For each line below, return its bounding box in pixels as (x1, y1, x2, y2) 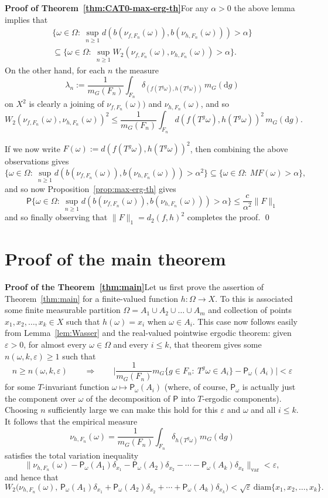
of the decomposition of (86, 392, 170, 404)
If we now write (5, 142, 60, 154)
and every (113, 338, 149, 351)
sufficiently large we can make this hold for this (48, 403, 218, 416)
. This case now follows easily (192, 315, 298, 327)
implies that (5, 13, 48, 25)
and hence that (5, 471, 59, 483)
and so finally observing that (5, 211, 108, 223)
